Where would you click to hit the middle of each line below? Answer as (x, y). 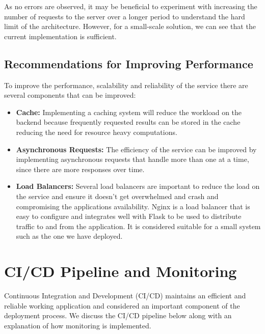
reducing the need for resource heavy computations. (97, 132)
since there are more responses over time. (80, 169)
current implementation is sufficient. (60, 36)
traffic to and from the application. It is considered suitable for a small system (138, 226)
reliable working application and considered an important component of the (122, 305)
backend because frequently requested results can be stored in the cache (128, 122)
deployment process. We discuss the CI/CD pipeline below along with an (118, 315)
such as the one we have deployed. (69, 236)
